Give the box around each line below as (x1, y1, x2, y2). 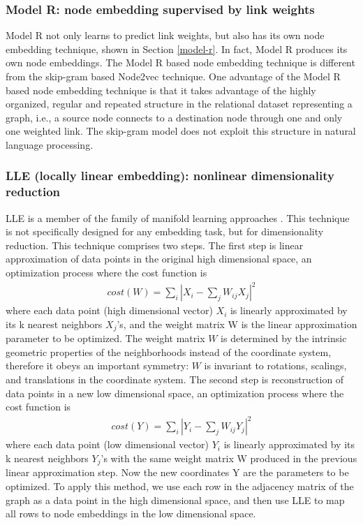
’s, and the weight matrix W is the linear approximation (117, 316, 357, 331)
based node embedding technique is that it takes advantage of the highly (6, 82, 316, 97)
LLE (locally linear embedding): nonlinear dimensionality (6, 167, 334, 184)
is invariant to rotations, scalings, (204, 358, 347, 373)
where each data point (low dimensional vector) (6, 437, 209, 452)
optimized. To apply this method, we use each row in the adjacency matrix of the (6, 478, 354, 493)
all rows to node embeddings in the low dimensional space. (6, 506, 256, 521)
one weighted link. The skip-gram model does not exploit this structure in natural (6, 124, 356, 138)
